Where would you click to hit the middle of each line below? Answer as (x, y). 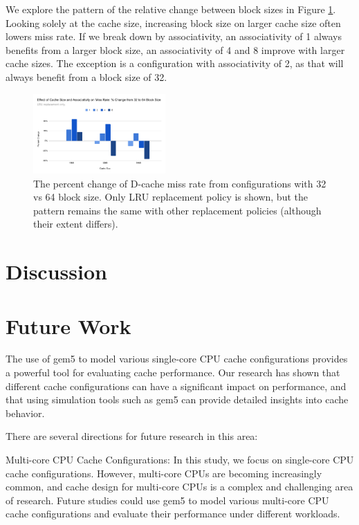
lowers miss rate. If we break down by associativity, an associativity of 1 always (174, 36)
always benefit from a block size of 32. (86, 76)
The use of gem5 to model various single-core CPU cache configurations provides (177, 359)
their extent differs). (76, 224)
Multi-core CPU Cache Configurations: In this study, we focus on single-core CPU (180, 460)
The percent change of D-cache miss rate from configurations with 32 (180, 183)
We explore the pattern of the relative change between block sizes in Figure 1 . (171, 9)
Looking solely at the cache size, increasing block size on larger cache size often (173, 22)
